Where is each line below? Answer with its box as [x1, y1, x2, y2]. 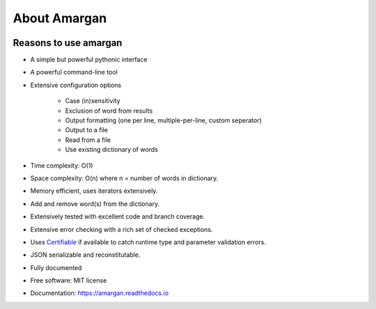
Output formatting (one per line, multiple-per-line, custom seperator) [65, 116, 262, 125]
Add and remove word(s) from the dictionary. [30, 199, 160, 208]
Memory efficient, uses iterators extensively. [30, 187, 158, 195]
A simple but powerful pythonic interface [30, 56, 148, 64]
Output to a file [65, 126, 108, 134]
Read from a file [65, 136, 111, 144]
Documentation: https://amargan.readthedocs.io [30, 289, 169, 297]
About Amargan [13, 10, 107, 26]
